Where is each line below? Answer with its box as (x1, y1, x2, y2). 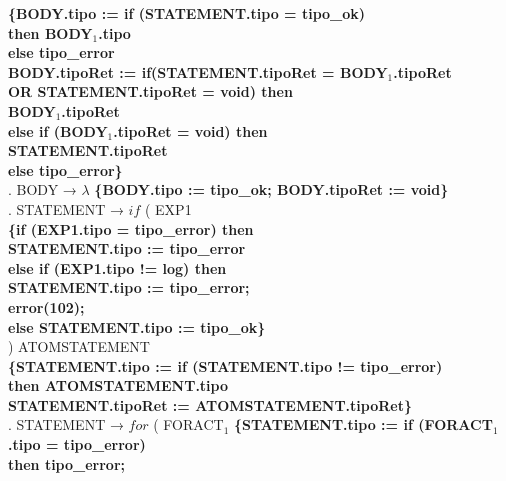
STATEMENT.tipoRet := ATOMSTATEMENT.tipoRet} (8, 394, 413, 415)
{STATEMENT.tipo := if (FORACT (233, 414, 493, 435)
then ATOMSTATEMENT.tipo (8, 375, 229, 396)
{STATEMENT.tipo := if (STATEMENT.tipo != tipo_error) (8, 355, 443, 376)
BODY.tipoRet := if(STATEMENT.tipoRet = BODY (8, 61, 388, 82)
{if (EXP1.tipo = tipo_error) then (8, 218, 254, 239)
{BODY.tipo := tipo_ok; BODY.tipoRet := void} (94, 179, 449, 200)
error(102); (8, 296, 85, 317)
